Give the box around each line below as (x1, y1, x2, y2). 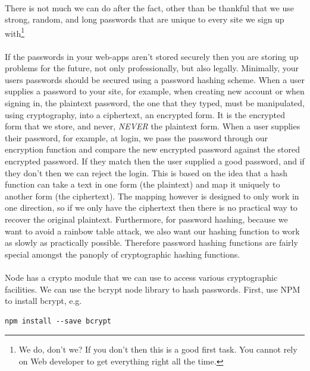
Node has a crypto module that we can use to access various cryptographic (5, 271, 278, 283)
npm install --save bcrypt (5, 316, 111, 325)
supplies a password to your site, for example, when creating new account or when (5, 85, 305, 97)
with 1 (5, 25, 25, 39)
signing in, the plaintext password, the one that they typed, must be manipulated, (5, 97, 305, 109)
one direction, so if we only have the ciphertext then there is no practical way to (5, 201, 298, 214)
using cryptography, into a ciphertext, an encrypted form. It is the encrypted (5, 108, 285, 121)
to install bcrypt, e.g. (5, 294, 82, 307)
